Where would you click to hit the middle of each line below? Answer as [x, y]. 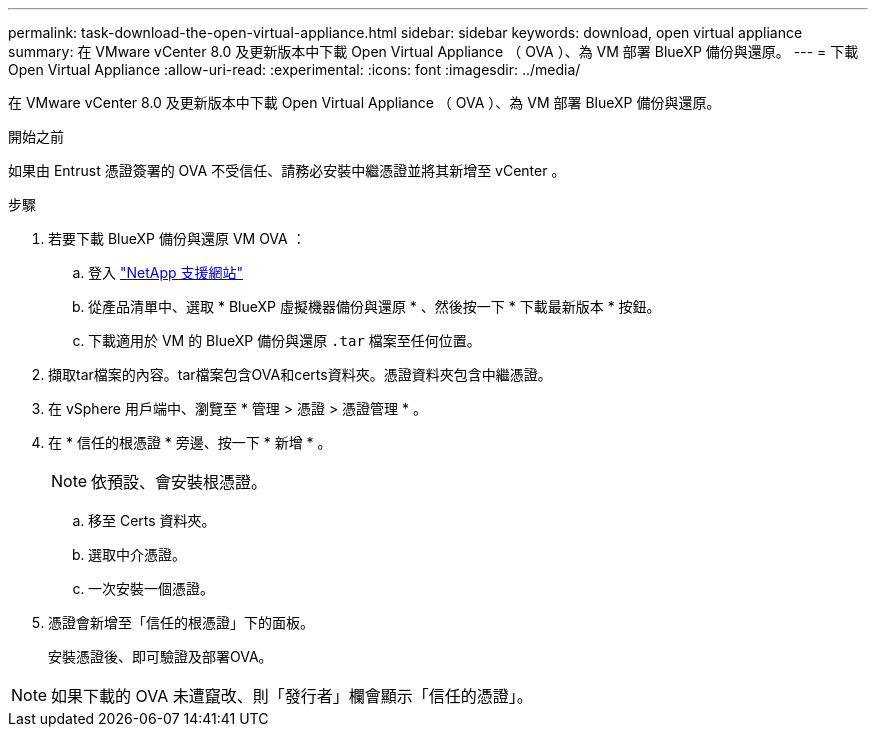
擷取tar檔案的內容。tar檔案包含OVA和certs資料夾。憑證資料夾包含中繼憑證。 [300, 374]
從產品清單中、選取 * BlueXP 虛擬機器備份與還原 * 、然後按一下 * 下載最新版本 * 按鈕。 [374, 306]
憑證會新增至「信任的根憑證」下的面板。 [181, 622]
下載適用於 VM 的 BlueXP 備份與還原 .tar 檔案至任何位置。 [284, 340]
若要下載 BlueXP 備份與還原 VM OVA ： [177, 238]
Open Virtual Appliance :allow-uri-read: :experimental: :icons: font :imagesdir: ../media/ [294, 69]
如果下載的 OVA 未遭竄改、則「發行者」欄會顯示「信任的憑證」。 [292, 696]
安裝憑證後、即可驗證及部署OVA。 [160, 656]
